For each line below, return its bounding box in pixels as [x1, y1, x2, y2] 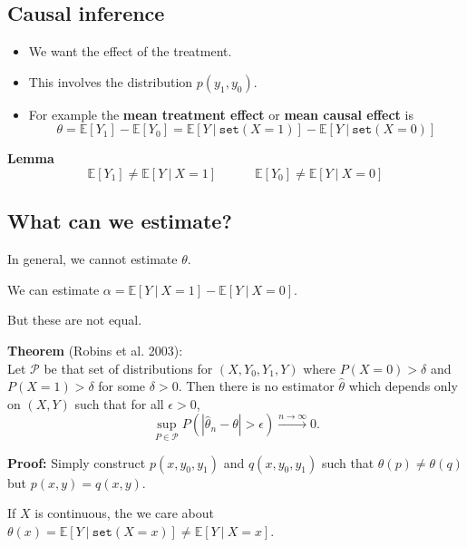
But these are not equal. [7, 310, 142, 329]
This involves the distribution [28, 72, 193, 91]
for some [98, 376, 146, 396]
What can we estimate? [7, 207, 232, 235]
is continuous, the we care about [34, 503, 214, 523]
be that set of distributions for [44, 358, 213, 377]
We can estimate [7, 279, 100, 298]
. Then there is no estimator [178, 376, 335, 396]
